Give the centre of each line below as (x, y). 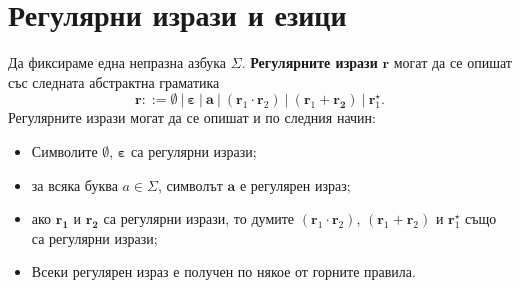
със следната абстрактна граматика (114, 81)
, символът (190, 184)
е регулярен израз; (295, 184)
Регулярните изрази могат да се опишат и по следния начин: (192, 117)
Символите (64, 151)
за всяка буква (74, 184)
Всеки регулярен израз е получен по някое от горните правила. (223, 271)
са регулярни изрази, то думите (199, 218)
